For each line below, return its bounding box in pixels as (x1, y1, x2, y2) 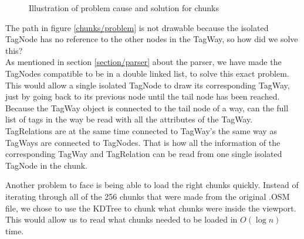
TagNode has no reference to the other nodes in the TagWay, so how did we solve (5, 33, 298, 45)
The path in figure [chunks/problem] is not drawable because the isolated (5, 21, 269, 33)
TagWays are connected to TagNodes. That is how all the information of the (5, 136, 281, 148)
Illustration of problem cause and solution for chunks (29, 2, 219, 13)
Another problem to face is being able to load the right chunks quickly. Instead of (5, 179, 299, 191)
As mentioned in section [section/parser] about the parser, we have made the (5, 56, 282, 68)
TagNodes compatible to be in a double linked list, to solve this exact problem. (5, 67, 289, 79)
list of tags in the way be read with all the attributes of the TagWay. (5, 113, 253, 125)
